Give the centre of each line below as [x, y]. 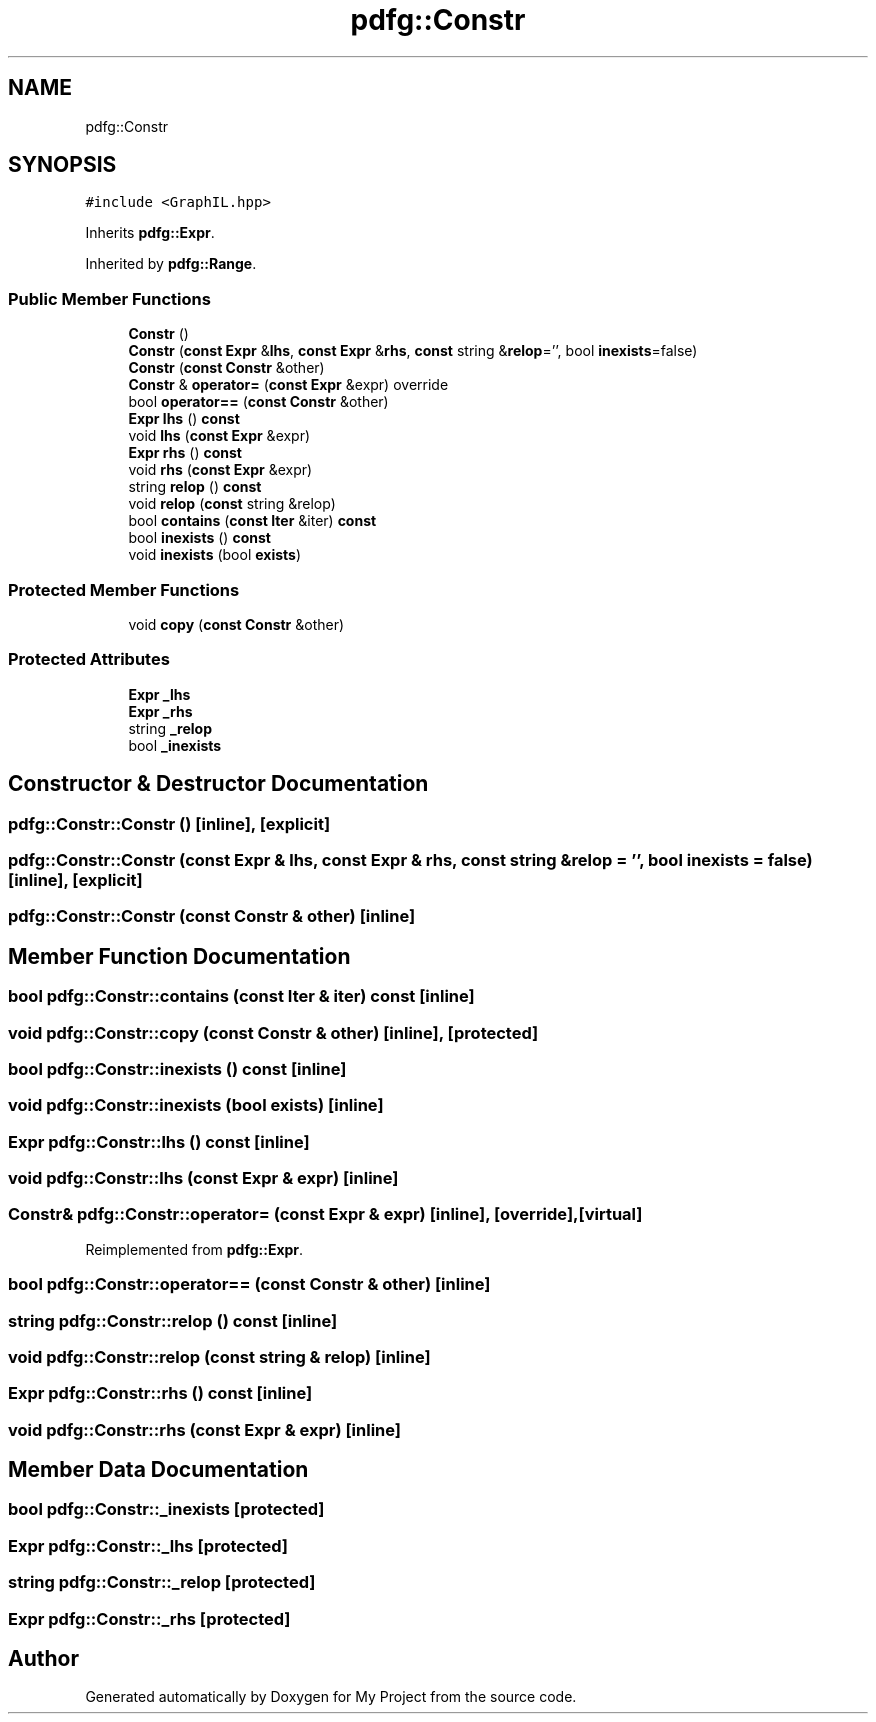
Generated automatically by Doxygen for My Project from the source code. [331, 1697]
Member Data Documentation [158, 1470]
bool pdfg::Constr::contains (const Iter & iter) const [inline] [241, 996]
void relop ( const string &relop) [232, 504]
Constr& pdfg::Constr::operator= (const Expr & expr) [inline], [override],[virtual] [325, 1214]
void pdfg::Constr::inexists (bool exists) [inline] [196, 1105]
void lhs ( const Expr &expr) [219, 436]
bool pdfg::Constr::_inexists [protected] [166, 1509]
